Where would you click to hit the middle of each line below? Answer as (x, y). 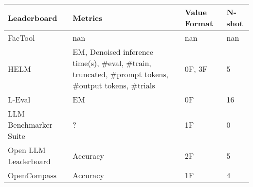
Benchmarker (30, 125)
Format (199, 23)
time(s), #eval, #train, (112, 63)
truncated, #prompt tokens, (120, 74)
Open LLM (27, 150)
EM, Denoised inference (113, 52)
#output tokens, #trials (114, 85)
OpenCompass (32, 175)
